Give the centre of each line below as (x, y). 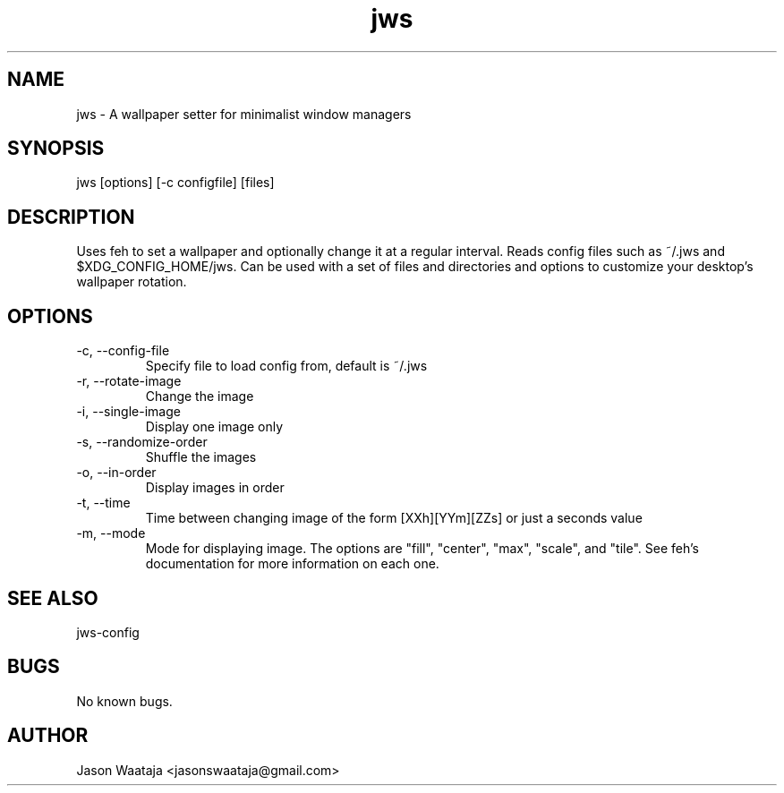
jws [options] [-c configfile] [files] (175, 183)
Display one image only (214, 427)
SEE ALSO (53, 598)
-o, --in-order (116, 473)
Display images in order (215, 488)
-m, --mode (111, 533)
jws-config (108, 632)
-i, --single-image (128, 412)
